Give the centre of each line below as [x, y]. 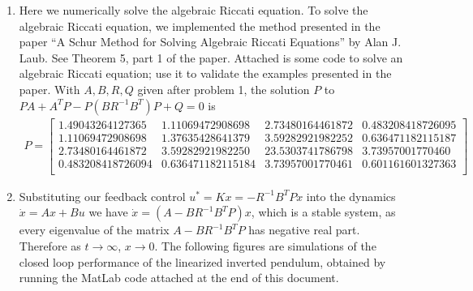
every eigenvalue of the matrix [94, 230]
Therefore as [50, 245]
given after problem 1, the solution [224, 89]
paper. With [49, 89]
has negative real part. [304, 230]
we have [108, 212]
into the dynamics [351, 196]
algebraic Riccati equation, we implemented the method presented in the [200, 26]
